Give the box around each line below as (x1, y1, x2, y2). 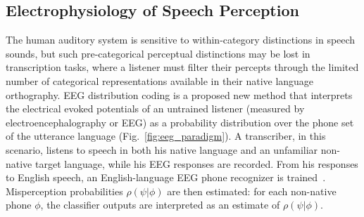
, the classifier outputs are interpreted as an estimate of (40, 197, 280, 212)
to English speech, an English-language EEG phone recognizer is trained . (6, 170, 326, 185)
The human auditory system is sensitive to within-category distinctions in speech (6, 32, 356, 47)
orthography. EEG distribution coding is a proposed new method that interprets (6, 87, 353, 102)
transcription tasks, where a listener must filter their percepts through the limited (6, 60, 359, 74)
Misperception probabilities (6, 183, 123, 198)
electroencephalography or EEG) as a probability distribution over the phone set (6, 114, 354, 129)
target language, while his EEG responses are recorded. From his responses (34, 156, 358, 171)
